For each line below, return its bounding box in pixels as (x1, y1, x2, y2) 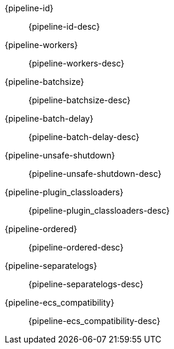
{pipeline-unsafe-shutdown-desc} (28, 169, 162, 179)
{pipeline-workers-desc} (28, 58, 124, 68)
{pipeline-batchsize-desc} (28, 95, 131, 105)
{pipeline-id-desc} (28, 21, 100, 31)
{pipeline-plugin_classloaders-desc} (28, 205, 170, 215)
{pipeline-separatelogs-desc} (28, 279, 144, 289)
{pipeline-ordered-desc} (28, 242, 124, 252)
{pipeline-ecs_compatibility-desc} (28, 316, 160, 326)
